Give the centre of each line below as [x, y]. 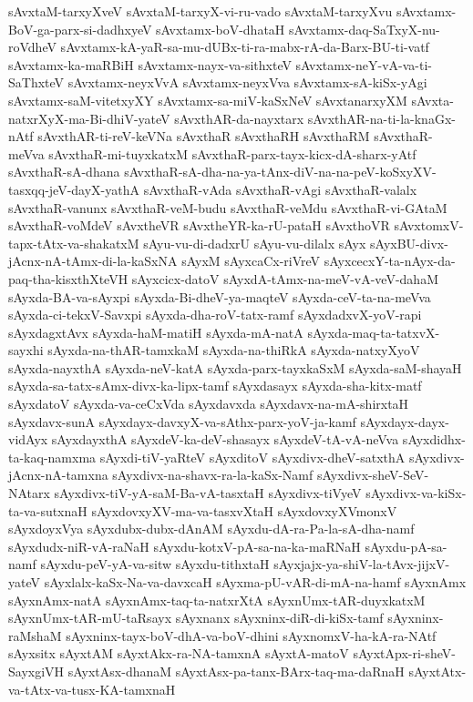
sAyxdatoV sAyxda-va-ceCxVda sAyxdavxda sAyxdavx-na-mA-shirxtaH [209, 404]
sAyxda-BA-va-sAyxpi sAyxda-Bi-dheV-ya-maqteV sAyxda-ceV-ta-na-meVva [220, 296]
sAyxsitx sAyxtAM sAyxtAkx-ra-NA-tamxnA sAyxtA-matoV [179, 653]
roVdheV [32, 47]
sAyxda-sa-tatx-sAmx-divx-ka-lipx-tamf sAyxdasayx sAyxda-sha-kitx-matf [215, 386]
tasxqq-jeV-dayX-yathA [74, 189]
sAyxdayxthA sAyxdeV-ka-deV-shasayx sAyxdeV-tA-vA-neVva [225, 439]
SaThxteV [36, 82]
